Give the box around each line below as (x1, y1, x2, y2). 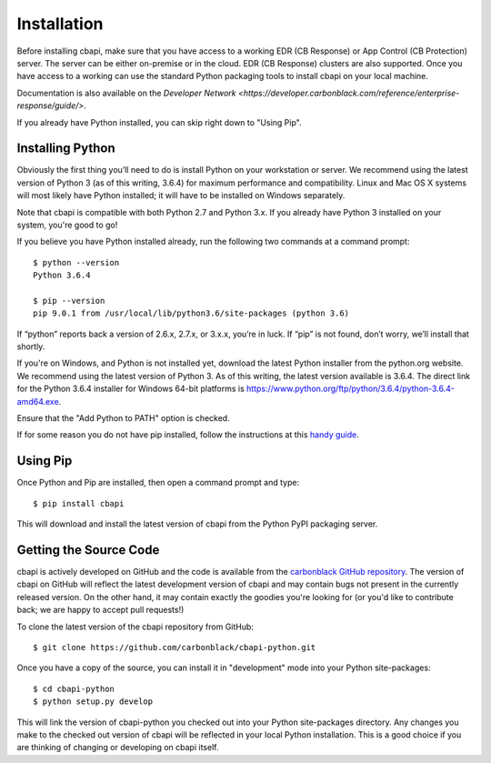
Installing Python (16, 141, 115, 156)
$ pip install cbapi (33, 498, 125, 508)
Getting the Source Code (16, 542, 160, 557)
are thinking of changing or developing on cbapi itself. (16, 742, 219, 753)
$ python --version (33, 257, 120, 267)
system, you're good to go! (16, 219, 118, 230)
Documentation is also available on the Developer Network (16, 87, 236, 98)
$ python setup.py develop (33, 697, 154, 707)
